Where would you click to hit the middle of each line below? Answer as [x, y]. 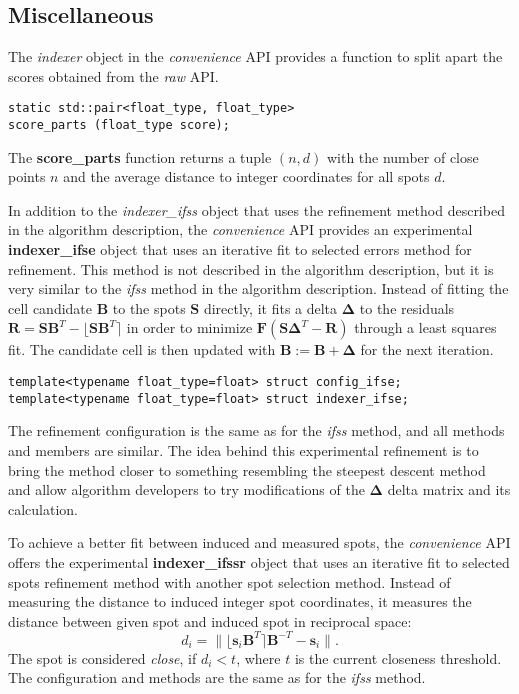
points [27, 176]
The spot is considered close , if [102, 657]
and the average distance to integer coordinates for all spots [246, 176]
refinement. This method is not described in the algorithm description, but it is [251, 268]
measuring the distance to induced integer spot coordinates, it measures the [240, 601]
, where [258, 657]
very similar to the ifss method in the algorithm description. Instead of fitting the [258, 288]
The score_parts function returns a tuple [140, 156]
